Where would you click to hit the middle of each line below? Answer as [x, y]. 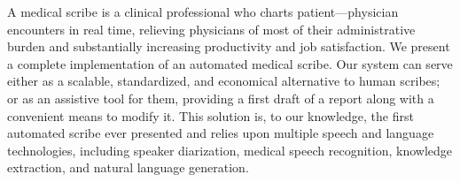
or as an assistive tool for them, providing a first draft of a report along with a [221, 98]
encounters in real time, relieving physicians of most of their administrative [211, 29]
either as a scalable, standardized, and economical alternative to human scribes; [224, 81]
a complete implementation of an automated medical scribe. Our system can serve [230, 63]
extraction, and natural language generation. [128, 167]
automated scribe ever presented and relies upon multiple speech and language [221, 133]
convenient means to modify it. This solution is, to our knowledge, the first [211, 115]
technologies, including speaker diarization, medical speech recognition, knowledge [230, 150]
